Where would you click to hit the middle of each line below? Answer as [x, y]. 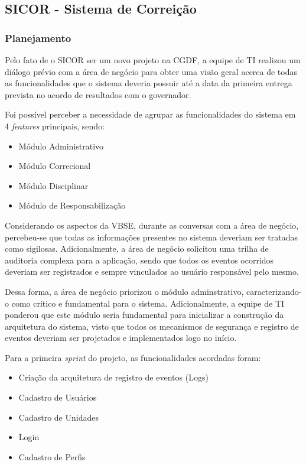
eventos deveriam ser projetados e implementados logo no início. [121, 338]
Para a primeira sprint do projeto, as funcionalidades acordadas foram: [133, 357]
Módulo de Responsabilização [72, 205]
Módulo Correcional [55, 166]
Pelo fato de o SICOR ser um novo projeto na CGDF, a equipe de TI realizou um [153, 60]
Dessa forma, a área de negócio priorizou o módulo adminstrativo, [124, 291]
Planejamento [38, 38]
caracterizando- [274, 291]
